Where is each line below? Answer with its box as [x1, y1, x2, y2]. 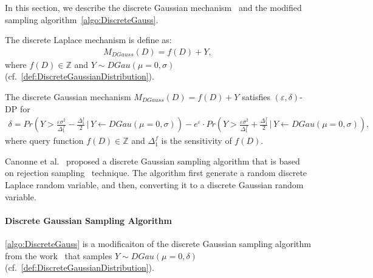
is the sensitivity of [161, 134, 232, 147]
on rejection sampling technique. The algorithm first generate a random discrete [5, 166, 307, 179]
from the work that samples [5, 249, 112, 262]
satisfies [242, 90, 271, 103]
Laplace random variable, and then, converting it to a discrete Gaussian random [5, 178, 304, 191]
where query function [5, 134, 84, 147]
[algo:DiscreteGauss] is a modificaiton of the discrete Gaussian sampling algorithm [5, 237, 311, 249]
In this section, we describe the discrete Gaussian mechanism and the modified [5, 1, 302, 13]
